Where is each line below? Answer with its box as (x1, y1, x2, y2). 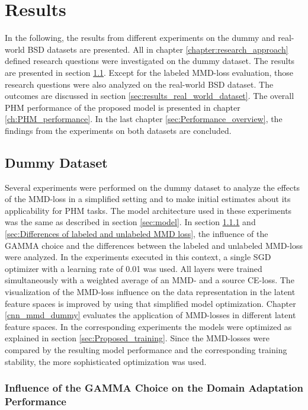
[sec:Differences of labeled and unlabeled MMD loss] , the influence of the (5, 228, 268, 240)
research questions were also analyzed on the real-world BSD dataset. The (5, 78, 274, 90)
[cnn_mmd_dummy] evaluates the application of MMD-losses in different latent (5, 309, 296, 321)
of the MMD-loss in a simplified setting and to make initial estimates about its (5, 193, 291, 205)
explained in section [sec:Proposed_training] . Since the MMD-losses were (5, 332, 270, 344)
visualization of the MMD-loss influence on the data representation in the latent (5, 286, 296, 298)
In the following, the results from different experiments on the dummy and (5, 31, 275, 44)
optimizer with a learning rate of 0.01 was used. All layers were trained (5, 262, 262, 274)
